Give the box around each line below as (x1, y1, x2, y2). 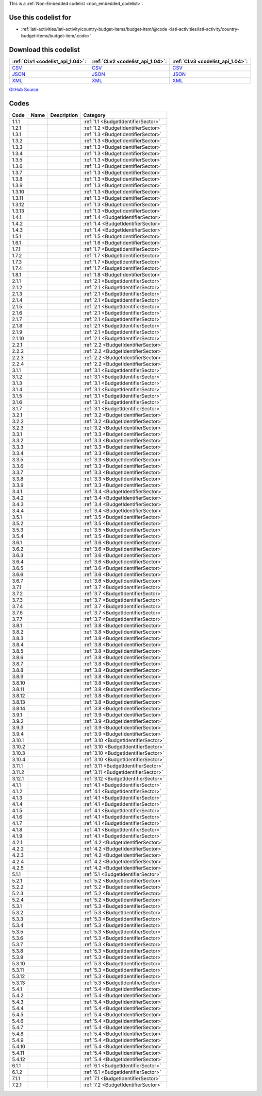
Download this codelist (9, 46, 80, 54)
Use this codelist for (9, 13, 71, 21)
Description (50, 112, 78, 119)
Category (83, 112, 106, 119)
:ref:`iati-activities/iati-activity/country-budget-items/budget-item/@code (21, 26, 167, 32)
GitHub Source (9, 87, 39, 92)
